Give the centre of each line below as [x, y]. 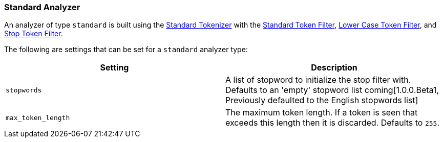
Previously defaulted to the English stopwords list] [322, 100]
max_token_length [38, 117]
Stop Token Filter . [34, 34]
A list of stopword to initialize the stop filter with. [318, 80]
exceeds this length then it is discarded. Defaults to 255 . [333, 123]
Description [334, 68]
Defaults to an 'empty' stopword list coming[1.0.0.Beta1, [332, 90]
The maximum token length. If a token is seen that [322, 113]
